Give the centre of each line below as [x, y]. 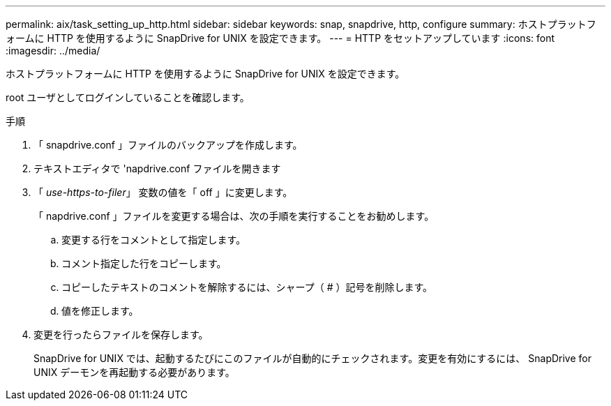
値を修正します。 [100, 311]
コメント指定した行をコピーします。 [144, 263]
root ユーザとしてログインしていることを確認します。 [128, 97]
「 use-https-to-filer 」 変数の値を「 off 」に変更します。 [163, 192]
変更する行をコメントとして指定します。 [154, 240]
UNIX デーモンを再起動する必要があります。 [134, 372]
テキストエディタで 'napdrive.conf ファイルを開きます [157, 168]
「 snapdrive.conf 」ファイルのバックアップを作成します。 [168, 145]
